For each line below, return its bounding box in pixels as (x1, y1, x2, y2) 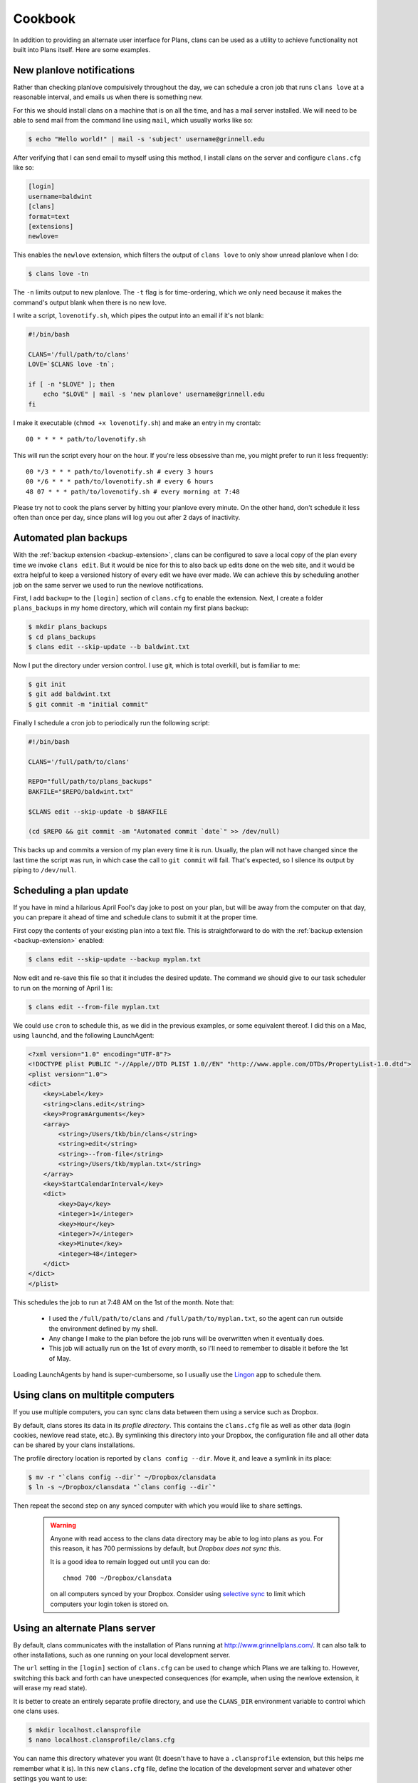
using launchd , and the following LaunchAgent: (13, 1031, 155, 1039)
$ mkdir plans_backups (28, 623, 108, 631)
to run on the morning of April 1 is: (13, 984, 113, 992)
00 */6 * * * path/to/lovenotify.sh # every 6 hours (26, 478, 214, 486)
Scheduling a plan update (13, 884, 129, 896)
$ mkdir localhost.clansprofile (28, 1726, 142, 1734)
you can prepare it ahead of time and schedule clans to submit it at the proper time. (13, 913, 258, 921)
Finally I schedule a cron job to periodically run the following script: (13, 718, 210, 727)
